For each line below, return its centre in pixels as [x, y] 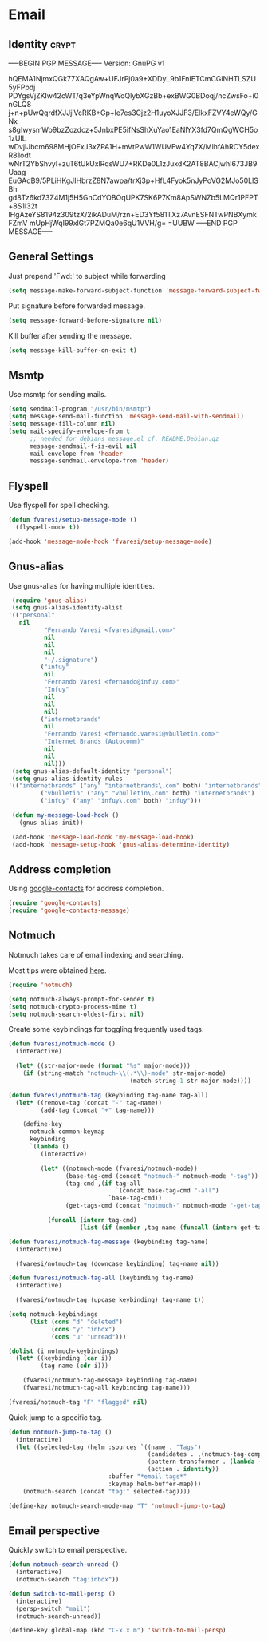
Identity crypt [42, 44]
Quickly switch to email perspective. [68, 1550]
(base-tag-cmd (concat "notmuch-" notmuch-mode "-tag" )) [162, 1176]
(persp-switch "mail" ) [53, 1608]
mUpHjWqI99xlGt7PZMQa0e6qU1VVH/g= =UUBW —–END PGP [133, 223]
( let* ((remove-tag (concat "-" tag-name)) [89, 1103]
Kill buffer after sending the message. [70, 335]
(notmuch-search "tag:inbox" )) [67, 1580]
